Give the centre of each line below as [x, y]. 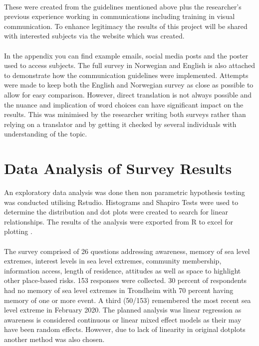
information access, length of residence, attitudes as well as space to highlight [123, 270]
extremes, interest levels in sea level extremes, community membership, [113, 261]
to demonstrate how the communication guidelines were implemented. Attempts [126, 75]
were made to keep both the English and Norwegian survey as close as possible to [129, 85]
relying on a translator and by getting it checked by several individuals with [120, 124]
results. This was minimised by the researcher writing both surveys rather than [125, 114]
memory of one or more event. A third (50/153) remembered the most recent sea [128, 300]
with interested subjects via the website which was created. [94, 36]
